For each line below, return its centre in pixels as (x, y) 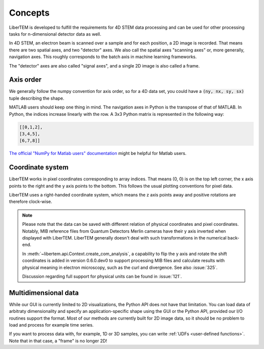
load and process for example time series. (51, 325)
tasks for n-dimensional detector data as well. (55, 34)
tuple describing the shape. (37, 98)
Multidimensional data (44, 293)
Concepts (29, 13)
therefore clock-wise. (31, 202)
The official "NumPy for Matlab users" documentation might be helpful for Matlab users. (98, 153)
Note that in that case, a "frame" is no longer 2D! (58, 341)
